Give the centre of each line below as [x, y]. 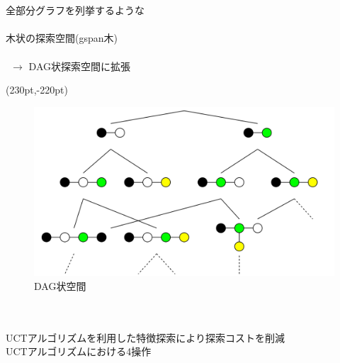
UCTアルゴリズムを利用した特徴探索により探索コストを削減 [146, 337]
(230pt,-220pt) [37, 90]
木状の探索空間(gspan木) [62, 38]
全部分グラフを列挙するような [75, 10]
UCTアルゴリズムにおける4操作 [79, 351]
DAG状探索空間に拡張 [79, 66]
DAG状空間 [60, 285]
